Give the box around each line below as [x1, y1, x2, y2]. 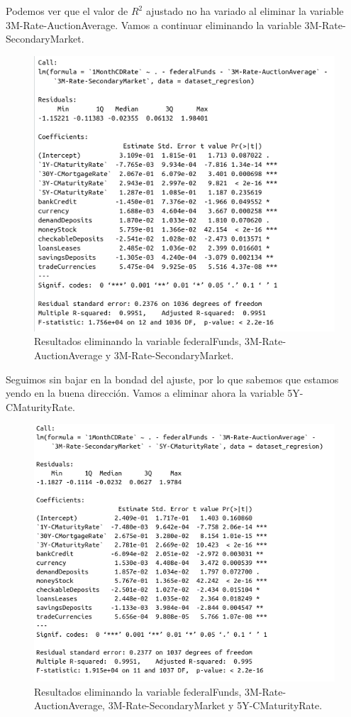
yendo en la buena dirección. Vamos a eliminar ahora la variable [6, 385, 284, 400]
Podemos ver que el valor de [6, 4, 128, 18]
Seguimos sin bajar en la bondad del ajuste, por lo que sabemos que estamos [6, 371, 339, 386]
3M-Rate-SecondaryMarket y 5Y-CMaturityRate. [108, 698, 323, 713]
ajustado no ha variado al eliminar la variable [145, 4, 344, 18]
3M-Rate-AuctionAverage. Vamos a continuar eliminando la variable [6, 17, 301, 32]
